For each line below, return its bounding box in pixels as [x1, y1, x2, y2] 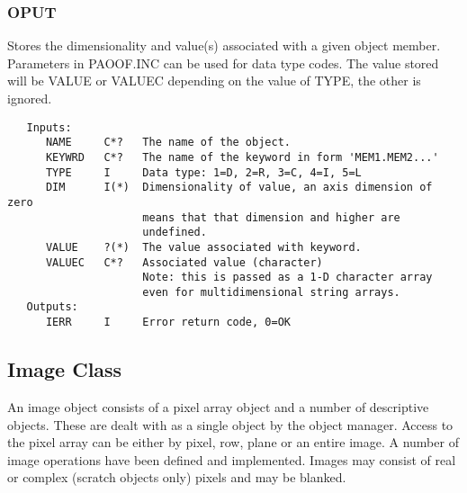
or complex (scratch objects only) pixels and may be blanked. [7, 468, 346, 487]
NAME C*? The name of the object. [45, 136, 291, 149]
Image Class [7, 355, 122, 383]
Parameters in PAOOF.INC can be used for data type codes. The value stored [7, 53, 439, 72]
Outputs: [26, 300, 78, 314]
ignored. [7, 89, 52, 107]
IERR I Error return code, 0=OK [45, 316, 291, 329]
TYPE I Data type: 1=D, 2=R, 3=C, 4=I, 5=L [45, 166, 362, 179]
